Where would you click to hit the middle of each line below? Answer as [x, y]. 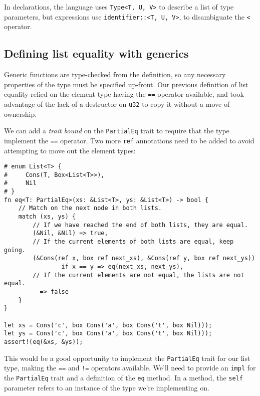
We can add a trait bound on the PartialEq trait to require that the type [117, 131]
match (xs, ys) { [47, 217]
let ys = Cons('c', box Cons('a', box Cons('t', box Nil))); [108, 334]
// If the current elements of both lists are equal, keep [133, 242]
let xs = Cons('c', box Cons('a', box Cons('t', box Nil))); [108, 325]
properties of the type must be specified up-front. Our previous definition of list [126, 84]
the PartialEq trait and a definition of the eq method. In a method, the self [123, 377]
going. [15, 250]
